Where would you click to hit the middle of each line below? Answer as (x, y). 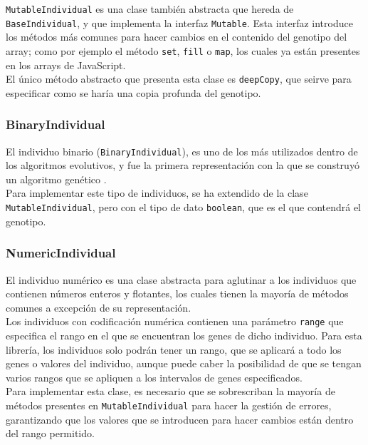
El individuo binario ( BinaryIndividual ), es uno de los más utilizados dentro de (182, 151)
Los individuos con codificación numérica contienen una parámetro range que (175, 321)
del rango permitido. (50, 433)
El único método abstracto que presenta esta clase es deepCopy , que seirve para (179, 79)
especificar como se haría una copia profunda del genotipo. (133, 92)
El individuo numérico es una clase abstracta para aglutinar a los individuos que (181, 279)
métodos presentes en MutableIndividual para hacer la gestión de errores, (169, 405)
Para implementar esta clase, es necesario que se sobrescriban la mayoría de (170, 391)
